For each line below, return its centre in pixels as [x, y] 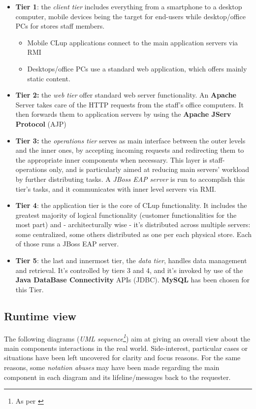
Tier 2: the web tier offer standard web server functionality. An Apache [126, 95]
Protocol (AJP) [41, 123]
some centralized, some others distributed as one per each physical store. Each [134, 234]
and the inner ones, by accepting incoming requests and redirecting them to [130, 150]
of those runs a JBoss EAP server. [67, 244]
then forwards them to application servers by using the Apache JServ [123, 114]
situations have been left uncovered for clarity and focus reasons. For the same [122, 358]
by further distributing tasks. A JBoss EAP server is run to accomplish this [130, 179]
